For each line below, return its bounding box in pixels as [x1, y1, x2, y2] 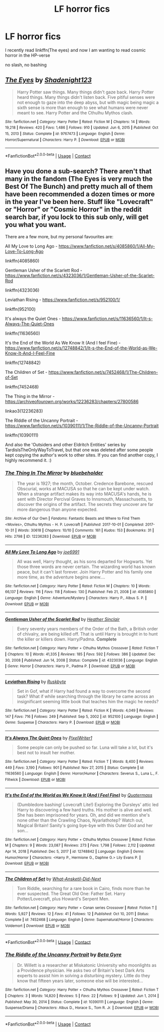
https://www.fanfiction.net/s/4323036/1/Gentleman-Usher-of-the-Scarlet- [5, 273, 155, 278]
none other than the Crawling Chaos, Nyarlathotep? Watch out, [17, 817, 144, 823]
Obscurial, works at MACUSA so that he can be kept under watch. [17, 486, 150, 492]
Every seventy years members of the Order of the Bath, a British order [17, 626, 158, 632]
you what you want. [5, 221, 66, 229]
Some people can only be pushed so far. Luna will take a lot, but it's [17, 744, 153, 750]
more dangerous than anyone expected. [17, 506, 98, 512]
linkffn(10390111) [5, 432, 39, 438]
